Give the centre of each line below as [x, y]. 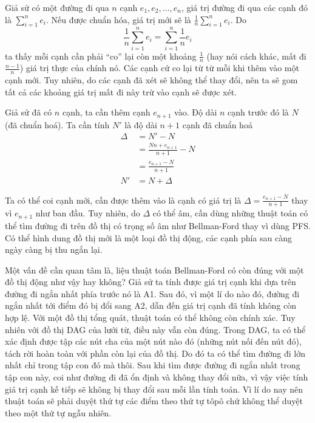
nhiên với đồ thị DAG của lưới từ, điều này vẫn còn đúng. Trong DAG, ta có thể [155, 329]
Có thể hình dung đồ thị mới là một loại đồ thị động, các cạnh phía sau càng [148, 237]
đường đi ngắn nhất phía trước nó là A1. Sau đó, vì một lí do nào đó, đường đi [152, 293]
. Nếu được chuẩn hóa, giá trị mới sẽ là [118, 19]
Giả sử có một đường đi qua [57, 7]
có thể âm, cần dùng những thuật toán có [230, 213]
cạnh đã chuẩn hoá [217, 124]
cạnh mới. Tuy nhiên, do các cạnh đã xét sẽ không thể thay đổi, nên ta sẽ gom [151, 80]
